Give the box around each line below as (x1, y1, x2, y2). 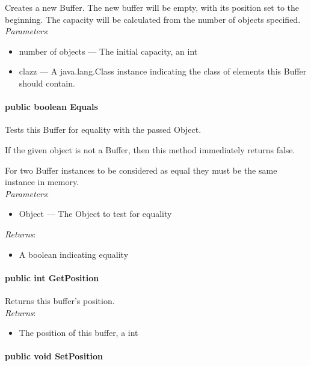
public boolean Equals (5, 100, 98, 113)
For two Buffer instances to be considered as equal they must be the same (5, 163, 277, 176)
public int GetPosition (5, 271, 99, 284)
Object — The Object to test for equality (19, 207, 172, 220)
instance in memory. (5, 175, 79, 188)
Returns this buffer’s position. (5, 294, 115, 307)
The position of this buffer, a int (19, 326, 138, 339)
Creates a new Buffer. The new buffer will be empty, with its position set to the (5, 1, 300, 13)
